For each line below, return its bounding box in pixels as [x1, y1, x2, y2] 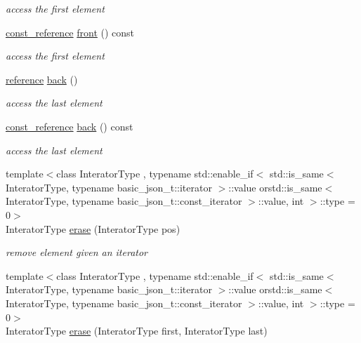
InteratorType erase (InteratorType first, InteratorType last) [6, 323, 268, 338]
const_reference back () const [6, 119, 133, 133]
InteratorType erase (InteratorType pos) [6, 221, 180, 236]
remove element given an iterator [6, 245, 147, 260]
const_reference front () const [6, 25, 135, 39]
